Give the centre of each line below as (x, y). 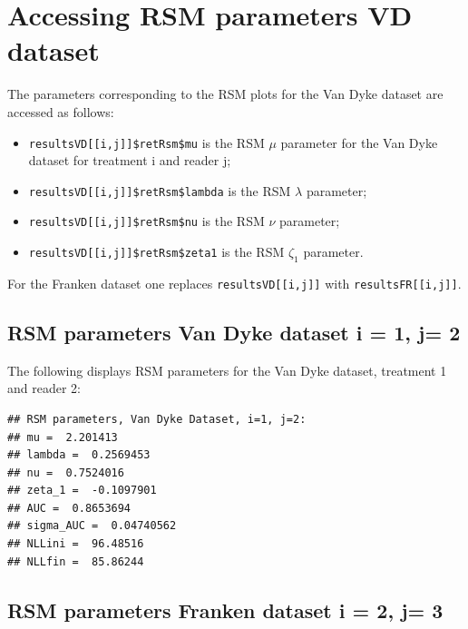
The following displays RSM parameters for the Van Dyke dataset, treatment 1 (227, 370)
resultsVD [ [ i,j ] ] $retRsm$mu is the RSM (146, 142)
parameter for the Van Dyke (359, 142)
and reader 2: (44, 388)
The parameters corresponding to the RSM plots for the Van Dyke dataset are (225, 94)
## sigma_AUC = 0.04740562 (92, 526)
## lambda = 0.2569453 (79, 455)
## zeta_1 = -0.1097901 (82, 491)
